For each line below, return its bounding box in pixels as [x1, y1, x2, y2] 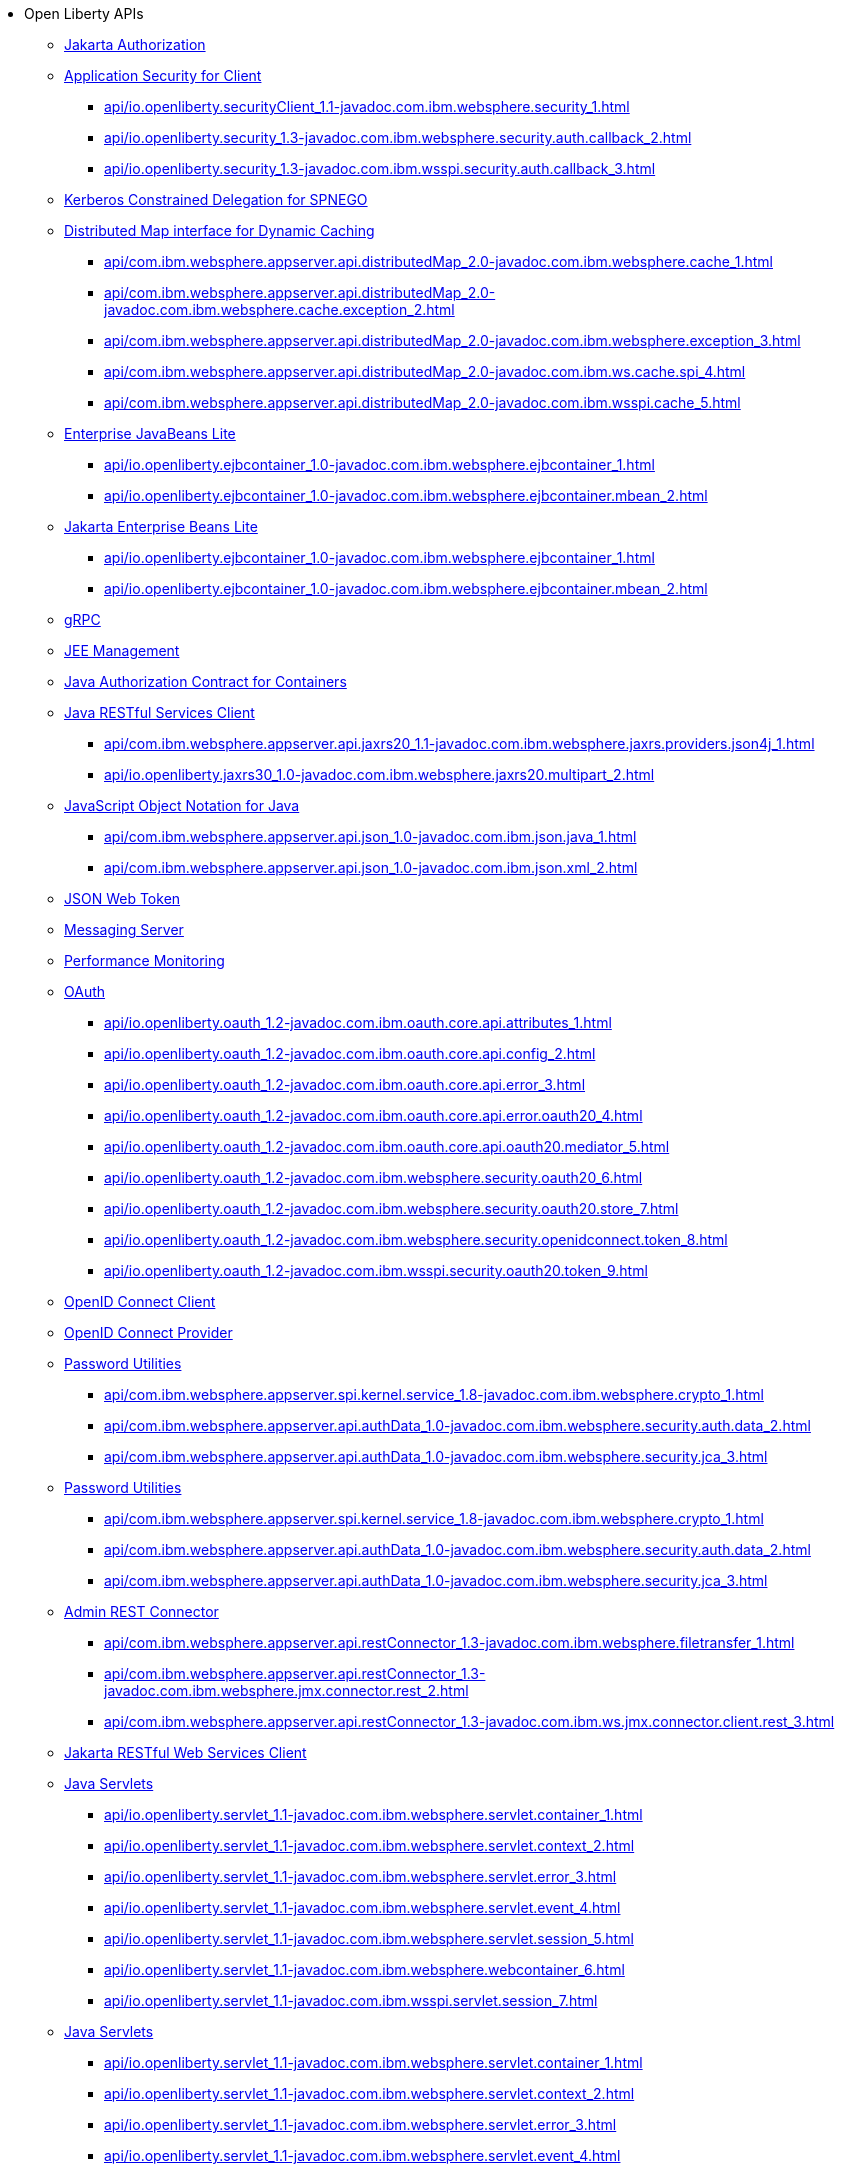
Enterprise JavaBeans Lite [64, 425, 236, 442]
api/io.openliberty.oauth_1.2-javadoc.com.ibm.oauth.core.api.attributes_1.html [104, 1014, 612, 1031]
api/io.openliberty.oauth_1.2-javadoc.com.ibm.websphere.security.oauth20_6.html [104, 1169, 643, 1186]
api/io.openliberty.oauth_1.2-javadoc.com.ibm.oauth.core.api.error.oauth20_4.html [104, 1107, 643, 1124]
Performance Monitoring [64, 952, 225, 969]
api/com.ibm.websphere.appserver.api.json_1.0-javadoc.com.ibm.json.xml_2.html [104, 859, 638, 876]
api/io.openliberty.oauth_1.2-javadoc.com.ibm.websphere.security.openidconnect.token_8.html [104, 1231, 728, 1248]
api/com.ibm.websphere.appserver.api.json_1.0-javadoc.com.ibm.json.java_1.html [104, 828, 637, 845]
